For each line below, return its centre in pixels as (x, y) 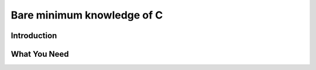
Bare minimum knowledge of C (87, 15)
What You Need (40, 54)
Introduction (34, 36)
